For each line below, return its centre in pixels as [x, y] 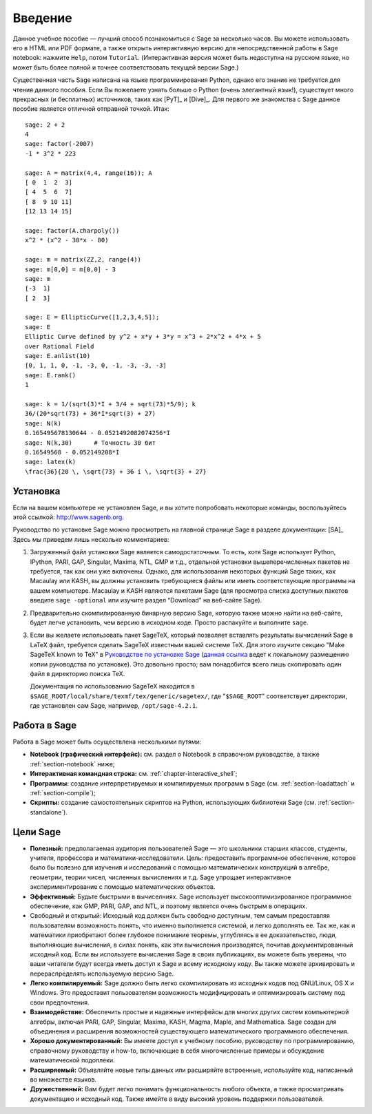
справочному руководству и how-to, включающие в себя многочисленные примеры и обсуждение [177, 1051]
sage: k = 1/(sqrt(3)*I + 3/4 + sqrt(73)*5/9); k [111, 404]
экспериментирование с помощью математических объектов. [123, 887]
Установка [37, 491]
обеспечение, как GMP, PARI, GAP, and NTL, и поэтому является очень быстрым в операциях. [169, 906]
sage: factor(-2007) [60, 144]
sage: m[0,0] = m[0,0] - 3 [71, 269]
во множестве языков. [63, 1079]
